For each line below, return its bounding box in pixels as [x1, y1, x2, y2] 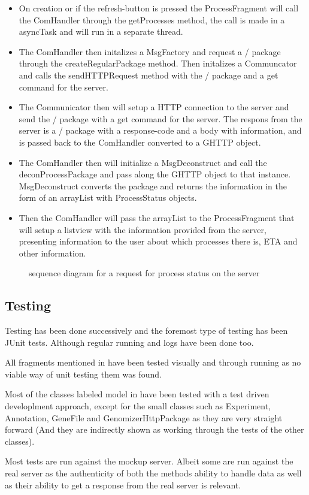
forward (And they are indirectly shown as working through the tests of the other [5, 423, 304, 436]
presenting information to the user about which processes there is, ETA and [19, 235, 298, 248]
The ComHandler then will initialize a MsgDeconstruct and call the [19, 156, 267, 168]
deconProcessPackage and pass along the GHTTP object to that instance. [19, 168, 291, 180]
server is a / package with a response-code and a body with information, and [19, 124, 302, 137]
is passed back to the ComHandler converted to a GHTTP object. [19, 135, 261, 148]
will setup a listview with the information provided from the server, [19, 223, 266, 236]
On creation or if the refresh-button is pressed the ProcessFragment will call [19, 2, 299, 14]
